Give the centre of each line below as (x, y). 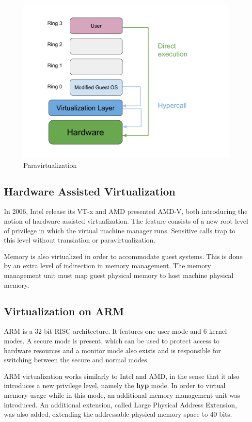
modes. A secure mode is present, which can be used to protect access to (112, 340)
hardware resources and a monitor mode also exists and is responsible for (112, 350)
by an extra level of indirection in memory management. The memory (108, 266)
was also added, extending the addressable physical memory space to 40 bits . (118, 414)
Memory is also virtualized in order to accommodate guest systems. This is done (123, 256)
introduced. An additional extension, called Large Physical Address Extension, (120, 404)
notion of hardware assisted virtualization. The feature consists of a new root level (126, 220)
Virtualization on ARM (64, 311)
